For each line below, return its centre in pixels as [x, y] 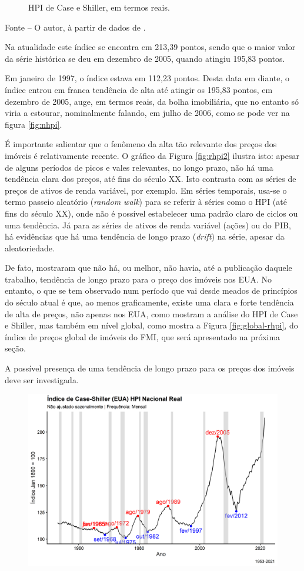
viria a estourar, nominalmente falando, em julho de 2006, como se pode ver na [147, 113]
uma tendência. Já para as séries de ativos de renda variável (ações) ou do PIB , [148, 225]
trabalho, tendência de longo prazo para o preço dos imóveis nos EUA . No [138, 279]
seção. [15, 348]
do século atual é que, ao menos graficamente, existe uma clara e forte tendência [149, 302]
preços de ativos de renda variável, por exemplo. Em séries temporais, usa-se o [146, 190]
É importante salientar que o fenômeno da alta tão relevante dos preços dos [141, 144]
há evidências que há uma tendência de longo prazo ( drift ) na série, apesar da [145, 236]
